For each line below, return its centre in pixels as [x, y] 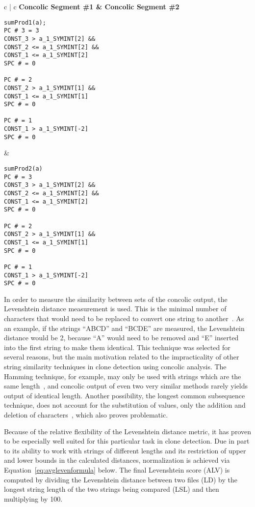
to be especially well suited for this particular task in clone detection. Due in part [127, 441]
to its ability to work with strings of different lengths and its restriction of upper [125, 450]
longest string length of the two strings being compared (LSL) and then [112, 489]
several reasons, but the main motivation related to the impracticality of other [122, 357]
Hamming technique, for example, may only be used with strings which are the [123, 376]
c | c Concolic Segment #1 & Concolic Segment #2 [92, 6]
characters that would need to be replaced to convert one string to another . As [124, 318]
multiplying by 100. [33, 498]
